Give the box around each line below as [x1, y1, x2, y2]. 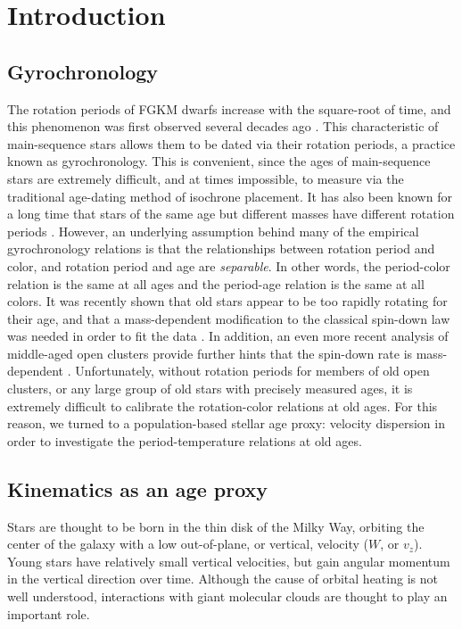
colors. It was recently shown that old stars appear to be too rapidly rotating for [7, 292, 448, 310]
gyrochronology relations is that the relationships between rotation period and [7, 239, 435, 258]
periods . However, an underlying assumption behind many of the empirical [7, 221, 419, 240]
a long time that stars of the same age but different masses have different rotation [7, 204, 455, 223]
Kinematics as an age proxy [7, 475, 268, 502]
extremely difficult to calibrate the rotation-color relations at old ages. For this [7, 396, 438, 415]
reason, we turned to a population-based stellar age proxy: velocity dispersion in [7, 414, 445, 433]
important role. [7, 604, 90, 623]
